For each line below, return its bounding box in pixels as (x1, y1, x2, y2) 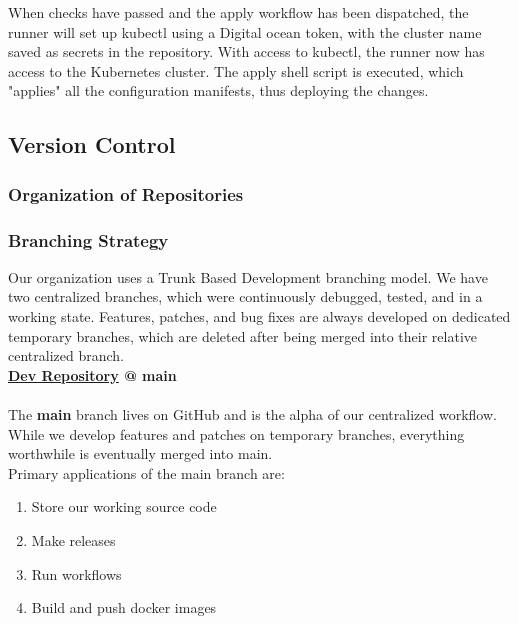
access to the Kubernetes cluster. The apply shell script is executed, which (8, 60, 464, 81)
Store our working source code (31, 496, 217, 517)
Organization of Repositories (8, 181, 244, 206)
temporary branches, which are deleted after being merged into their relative (8, 325, 477, 346)
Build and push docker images (31, 597, 217, 618)
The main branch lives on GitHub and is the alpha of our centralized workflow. (8, 403, 497, 424)
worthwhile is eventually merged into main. (8, 443, 273, 464)
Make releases (31, 529, 116, 550)
